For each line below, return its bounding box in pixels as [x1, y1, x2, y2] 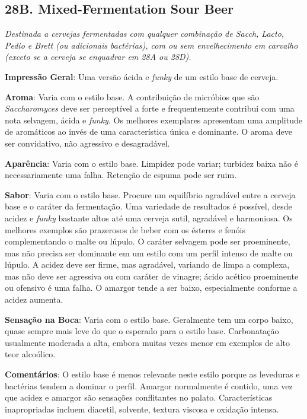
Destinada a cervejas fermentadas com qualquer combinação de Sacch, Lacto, [5, 27, 284, 40]
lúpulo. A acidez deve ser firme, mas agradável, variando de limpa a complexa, [5, 258, 290, 271]
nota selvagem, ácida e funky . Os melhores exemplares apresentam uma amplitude [5, 113, 302, 126]
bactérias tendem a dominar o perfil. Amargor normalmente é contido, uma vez [5, 379, 293, 392]
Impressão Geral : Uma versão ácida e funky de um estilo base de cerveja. [5, 70, 279, 82]
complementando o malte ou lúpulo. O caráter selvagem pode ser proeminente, [5, 235, 290, 247]
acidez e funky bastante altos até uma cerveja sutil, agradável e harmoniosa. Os [5, 211, 293, 224]
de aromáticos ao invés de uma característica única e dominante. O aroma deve [5, 125, 292, 138]
